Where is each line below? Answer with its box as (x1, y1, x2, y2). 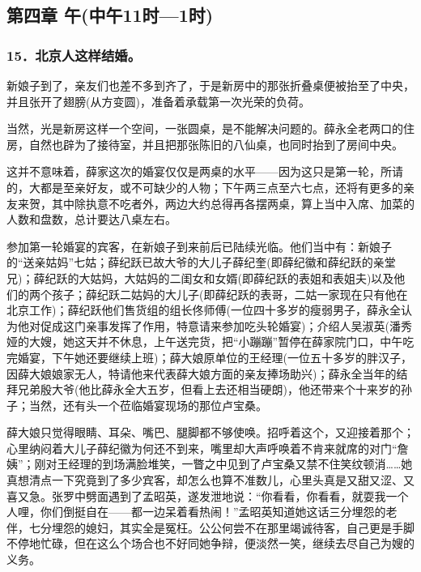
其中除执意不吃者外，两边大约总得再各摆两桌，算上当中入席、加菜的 (51, 194, 415, 211)
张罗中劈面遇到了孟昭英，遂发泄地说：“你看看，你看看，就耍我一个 (51, 487, 409, 504)
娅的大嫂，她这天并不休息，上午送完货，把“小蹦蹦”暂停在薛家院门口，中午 (6, 333, 403, 350)
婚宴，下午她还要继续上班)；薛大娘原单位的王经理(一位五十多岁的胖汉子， (17, 348, 412, 365)
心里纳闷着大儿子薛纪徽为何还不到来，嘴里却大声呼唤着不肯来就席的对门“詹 (6, 439, 409, 456)
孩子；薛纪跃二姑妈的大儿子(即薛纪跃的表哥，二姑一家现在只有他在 (51, 285, 408, 302)
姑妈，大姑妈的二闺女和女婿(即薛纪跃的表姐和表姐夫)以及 (90, 269, 394, 286)
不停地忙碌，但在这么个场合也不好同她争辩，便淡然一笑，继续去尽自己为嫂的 (6, 535, 415, 552)
